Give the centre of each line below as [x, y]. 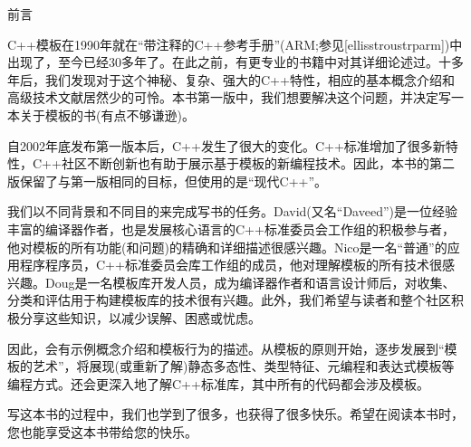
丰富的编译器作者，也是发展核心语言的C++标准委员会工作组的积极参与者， [231, 228]
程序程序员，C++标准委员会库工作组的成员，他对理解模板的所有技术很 [231, 265]
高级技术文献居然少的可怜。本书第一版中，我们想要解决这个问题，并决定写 [229, 97]
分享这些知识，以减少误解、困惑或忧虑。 [140, 317]
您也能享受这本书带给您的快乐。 [102, 431]
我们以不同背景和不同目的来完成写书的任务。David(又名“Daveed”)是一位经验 [232, 211]
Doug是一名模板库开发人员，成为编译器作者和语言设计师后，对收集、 [250, 282]
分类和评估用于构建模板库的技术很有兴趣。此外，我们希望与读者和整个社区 [229, 300]
